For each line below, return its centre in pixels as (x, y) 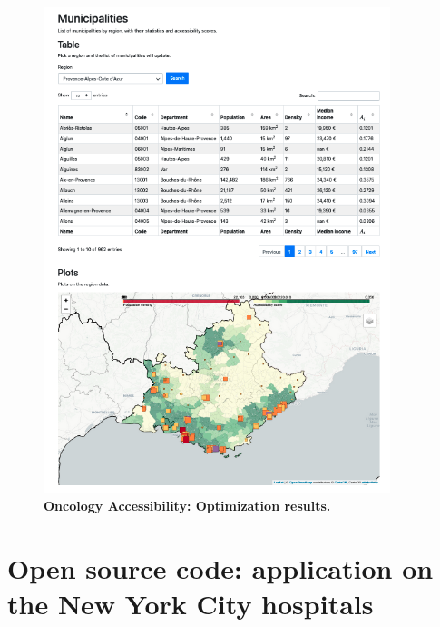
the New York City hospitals (191, 604)
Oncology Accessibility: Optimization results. (187, 506)
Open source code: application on (220, 568)
